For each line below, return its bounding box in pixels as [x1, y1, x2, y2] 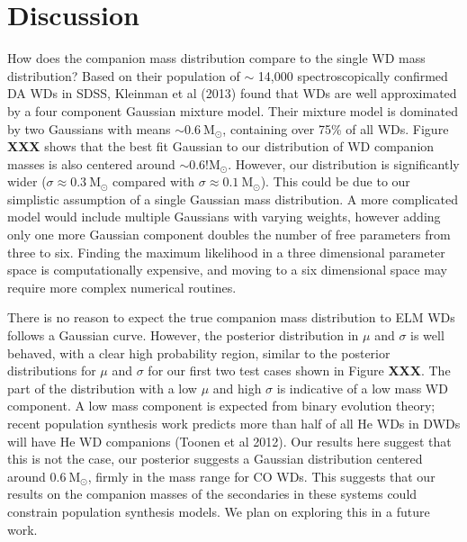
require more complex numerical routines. [7, 277, 237, 296]
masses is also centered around [7, 154, 175, 173]
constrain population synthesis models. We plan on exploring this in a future [7, 501, 430, 520]
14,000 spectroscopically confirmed [257, 66, 448, 85]
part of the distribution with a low [7, 378, 197, 397]
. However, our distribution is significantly [228, 154, 460, 173]
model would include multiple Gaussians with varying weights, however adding [7, 207, 441, 226]
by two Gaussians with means [7, 119, 171, 138]
